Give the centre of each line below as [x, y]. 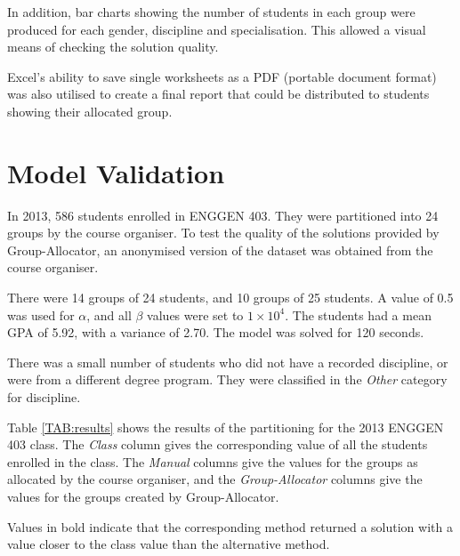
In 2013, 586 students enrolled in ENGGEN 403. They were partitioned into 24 [223, 215]
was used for [41, 314]
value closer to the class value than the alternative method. [169, 544]
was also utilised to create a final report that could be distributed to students [218, 94]
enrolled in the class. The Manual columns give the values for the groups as [213, 461]
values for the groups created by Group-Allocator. [143, 496]
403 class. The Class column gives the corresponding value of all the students [218, 444]
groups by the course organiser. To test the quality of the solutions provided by [223, 233]
